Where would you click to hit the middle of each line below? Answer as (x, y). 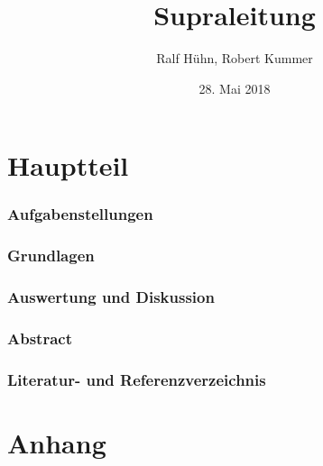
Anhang (57, 442)
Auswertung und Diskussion (111, 297)
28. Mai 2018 (235, 88)
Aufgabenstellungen (80, 214)
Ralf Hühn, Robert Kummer (235, 58)
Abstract (40, 338)
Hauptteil (68, 165)
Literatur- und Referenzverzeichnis (137, 379)
